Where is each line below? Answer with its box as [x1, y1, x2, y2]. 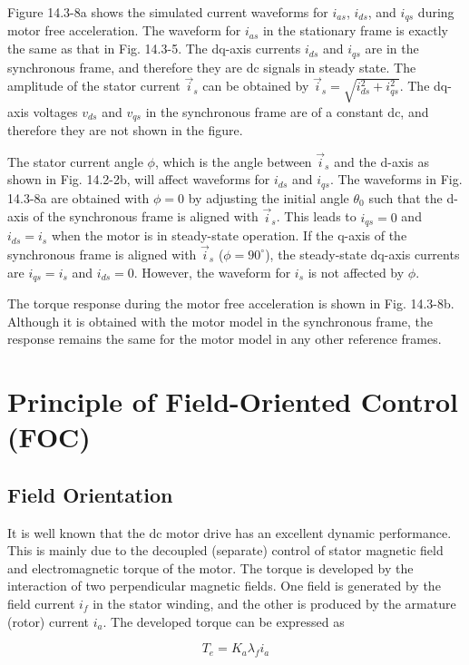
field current [7, 593, 75, 612]
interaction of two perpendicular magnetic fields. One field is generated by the [7, 576, 441, 595]
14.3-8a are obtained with [7, 188, 150, 207]
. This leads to [276, 207, 357, 226]
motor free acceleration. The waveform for [7, 21, 241, 40]
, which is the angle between [154, 152, 312, 171]
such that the [368, 188, 443, 207]
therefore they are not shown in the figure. [7, 121, 243, 140]
